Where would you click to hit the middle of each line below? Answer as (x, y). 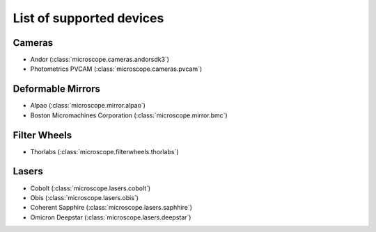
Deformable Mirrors (57, 89)
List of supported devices (88, 18)
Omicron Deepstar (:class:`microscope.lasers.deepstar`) (111, 217)
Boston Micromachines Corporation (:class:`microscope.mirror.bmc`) (129, 115)
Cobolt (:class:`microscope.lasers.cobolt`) (91, 188)
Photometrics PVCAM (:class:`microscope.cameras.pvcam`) (116, 69)
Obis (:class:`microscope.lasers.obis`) (85, 197)
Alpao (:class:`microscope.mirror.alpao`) (88, 106)
